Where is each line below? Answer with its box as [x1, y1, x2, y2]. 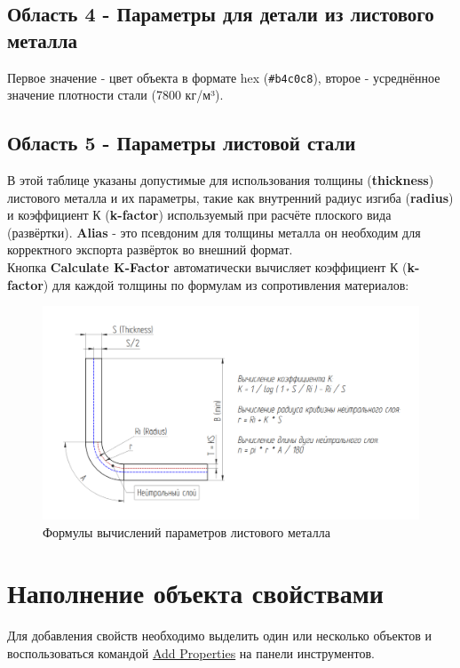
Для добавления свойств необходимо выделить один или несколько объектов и [7, 626, 432, 645]
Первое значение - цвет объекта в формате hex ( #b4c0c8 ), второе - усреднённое [7, 68, 440, 86]
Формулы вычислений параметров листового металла [43, 522, 330, 541]
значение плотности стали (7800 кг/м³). [7, 85, 224, 104]
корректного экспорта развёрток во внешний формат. [7, 240, 293, 259]
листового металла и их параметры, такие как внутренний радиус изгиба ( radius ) [7, 188, 454, 206]
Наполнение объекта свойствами [7, 575, 384, 611]
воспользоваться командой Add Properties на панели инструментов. [7, 643, 375, 662]
